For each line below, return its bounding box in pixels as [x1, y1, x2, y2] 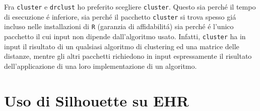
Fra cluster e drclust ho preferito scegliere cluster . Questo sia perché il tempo [4, 2, 256, 12]
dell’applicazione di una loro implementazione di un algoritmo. [4, 60, 197, 71]
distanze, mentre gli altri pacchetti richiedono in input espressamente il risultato [4, 51, 252, 61]
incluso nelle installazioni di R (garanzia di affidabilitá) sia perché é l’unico [4, 21, 234, 32]
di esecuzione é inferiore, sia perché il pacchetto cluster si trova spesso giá [4, 11, 236, 22]
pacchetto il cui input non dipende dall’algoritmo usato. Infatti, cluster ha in [4, 31, 246, 41]
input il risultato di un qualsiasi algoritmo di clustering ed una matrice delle [4, 41, 239, 51]
